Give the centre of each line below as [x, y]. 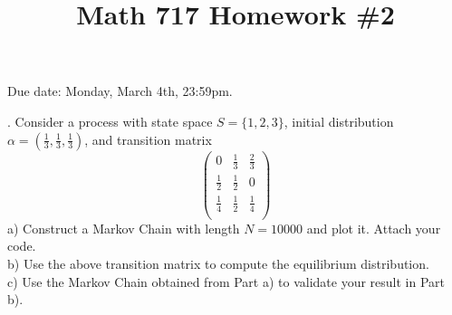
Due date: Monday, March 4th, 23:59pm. [120, 91]
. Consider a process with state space [110, 121]
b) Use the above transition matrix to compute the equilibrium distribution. [218, 263]
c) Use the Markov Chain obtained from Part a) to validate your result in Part [226, 281]
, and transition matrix [148, 139]
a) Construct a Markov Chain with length [124, 228]
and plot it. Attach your [374, 228]
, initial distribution [339, 121]
